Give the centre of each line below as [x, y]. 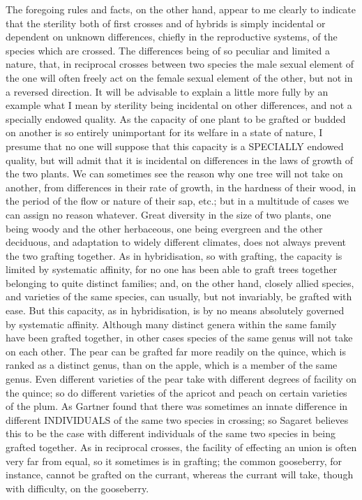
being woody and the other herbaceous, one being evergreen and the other [164, 228]
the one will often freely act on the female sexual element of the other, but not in [179, 77]
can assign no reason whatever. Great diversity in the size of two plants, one [168, 214]
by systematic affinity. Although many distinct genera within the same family [171, 324]
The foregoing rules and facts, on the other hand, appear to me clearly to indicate [181, 9]
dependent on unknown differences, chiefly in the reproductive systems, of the [172, 37]
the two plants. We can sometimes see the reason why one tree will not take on [174, 174]
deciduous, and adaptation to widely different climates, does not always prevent [176, 242]
